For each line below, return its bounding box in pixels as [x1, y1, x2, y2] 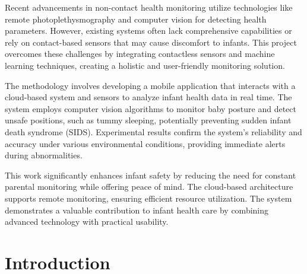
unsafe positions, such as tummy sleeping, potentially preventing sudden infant [5, 114, 292, 126]
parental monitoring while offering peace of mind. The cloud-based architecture [5, 180, 293, 193]
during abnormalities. [5, 149, 83, 161]
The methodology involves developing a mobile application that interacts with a [5, 79, 296, 91]
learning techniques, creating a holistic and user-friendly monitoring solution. [5, 59, 285, 71]
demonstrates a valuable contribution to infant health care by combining [5, 203, 269, 216]
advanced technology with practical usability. [5, 215, 169, 228]
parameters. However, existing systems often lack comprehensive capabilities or [5, 24, 292, 37]
